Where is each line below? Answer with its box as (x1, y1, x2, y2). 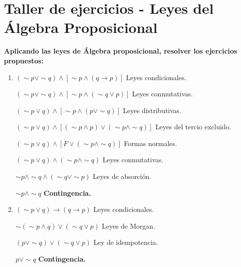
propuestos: (4, 55, 44, 65)
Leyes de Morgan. (102, 220, 155, 231)
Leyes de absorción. (93, 171, 151, 181)
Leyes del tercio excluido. (155, 121, 232, 132)
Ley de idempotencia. (93, 237, 158, 247)
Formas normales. (124, 138, 177, 148)
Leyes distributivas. (123, 105, 181, 115)
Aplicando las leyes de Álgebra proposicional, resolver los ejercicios (4, 46, 237, 56)
